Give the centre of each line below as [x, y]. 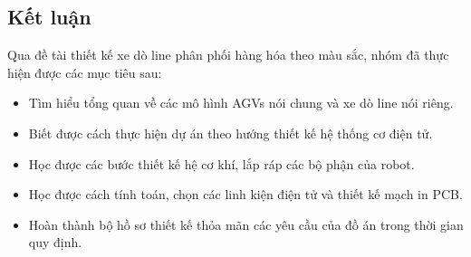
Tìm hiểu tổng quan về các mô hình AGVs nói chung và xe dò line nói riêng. [241, 103]
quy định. [55, 242]
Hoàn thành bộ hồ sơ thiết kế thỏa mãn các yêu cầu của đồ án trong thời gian [246, 224]
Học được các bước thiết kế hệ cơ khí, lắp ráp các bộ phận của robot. [221, 163]
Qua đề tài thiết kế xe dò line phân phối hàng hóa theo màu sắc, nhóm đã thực [228, 55]
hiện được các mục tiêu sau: [85, 72]
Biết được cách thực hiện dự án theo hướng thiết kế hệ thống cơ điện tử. [231, 133]
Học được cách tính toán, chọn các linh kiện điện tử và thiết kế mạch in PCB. [245, 194]
